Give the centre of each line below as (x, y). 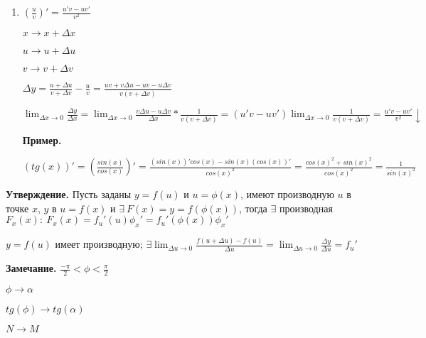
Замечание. (31, 268)
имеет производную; (99, 244)
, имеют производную (287, 193)
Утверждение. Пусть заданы (69, 193)
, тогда (253, 208)
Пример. (42, 140)
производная (306, 208)
